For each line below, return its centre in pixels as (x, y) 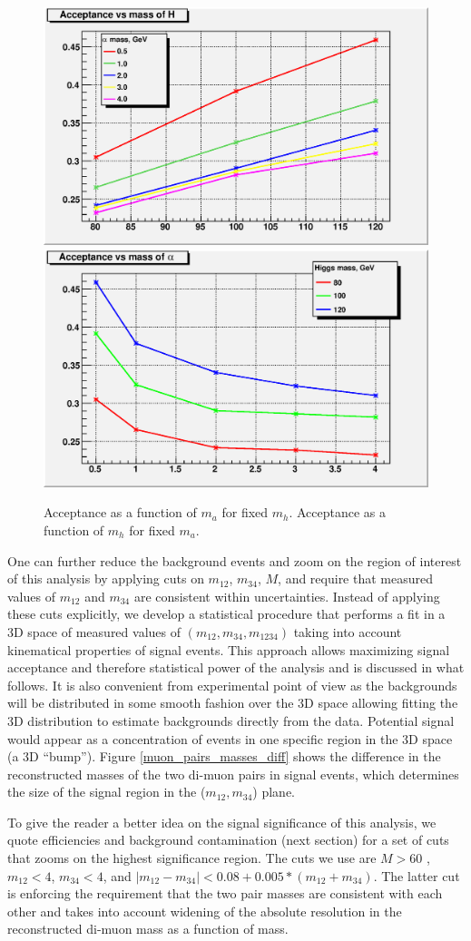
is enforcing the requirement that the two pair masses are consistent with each (225, 893)
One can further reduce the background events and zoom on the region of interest (235, 560)
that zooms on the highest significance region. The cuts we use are (192, 858)
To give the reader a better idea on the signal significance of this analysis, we (222, 822)
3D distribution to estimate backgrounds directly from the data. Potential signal (231, 720)
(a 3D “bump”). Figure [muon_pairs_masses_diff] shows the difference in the (224, 756)
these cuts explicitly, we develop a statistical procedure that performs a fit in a (226, 614)
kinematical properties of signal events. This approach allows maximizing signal (229, 649)
